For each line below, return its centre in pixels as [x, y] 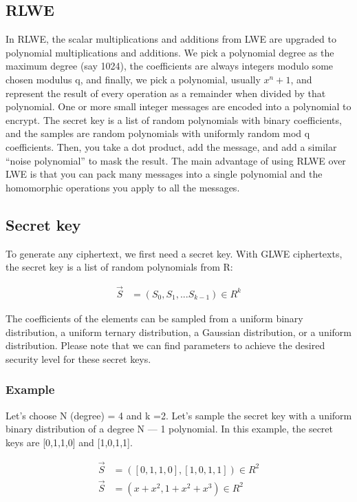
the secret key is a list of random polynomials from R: [119, 267]
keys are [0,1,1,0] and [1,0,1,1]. [69, 442]
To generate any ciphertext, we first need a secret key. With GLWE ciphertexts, [174, 253]
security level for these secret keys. [78, 358]
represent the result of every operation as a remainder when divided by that [166, 93]
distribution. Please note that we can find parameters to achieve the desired [165, 345]
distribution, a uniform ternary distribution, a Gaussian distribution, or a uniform [178, 332]
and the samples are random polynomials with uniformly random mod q [158, 133]
